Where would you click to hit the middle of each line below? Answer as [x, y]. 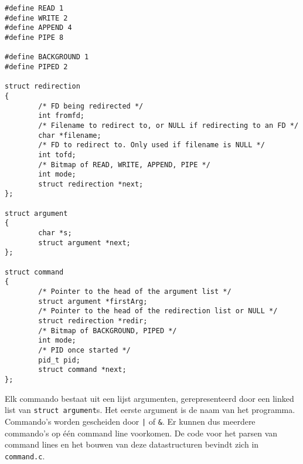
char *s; [55, 233]
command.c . [25, 455]
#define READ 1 [34, 8]
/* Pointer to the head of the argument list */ [135, 292]
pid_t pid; [59, 360]
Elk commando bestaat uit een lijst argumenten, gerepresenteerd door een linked [149, 398]
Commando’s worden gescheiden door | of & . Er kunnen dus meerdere [130, 421]
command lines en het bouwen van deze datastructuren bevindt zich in [132, 444]
